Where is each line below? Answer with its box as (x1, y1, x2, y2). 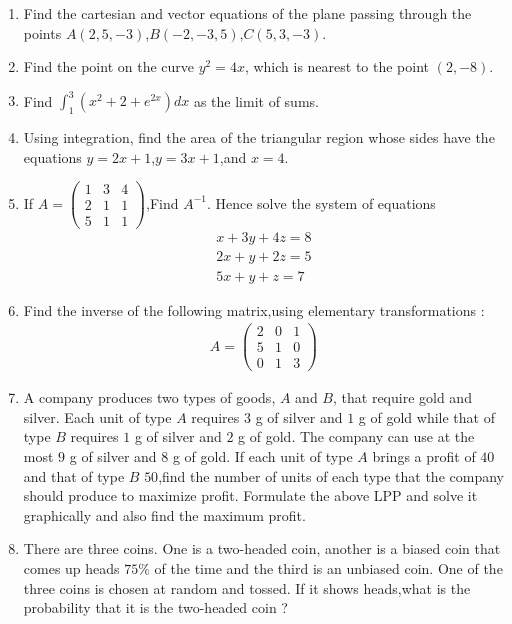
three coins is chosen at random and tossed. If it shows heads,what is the (23, 577, 471, 598)
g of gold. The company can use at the (238, 426, 475, 447)
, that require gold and (333, 387, 472, 408)
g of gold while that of (358, 406, 495, 427)
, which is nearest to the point (244, 56, 430, 77)
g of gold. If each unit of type (172, 446, 353, 467)
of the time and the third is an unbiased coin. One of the (154, 558, 503, 579)
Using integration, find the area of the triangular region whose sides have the (23, 127, 495, 148)
